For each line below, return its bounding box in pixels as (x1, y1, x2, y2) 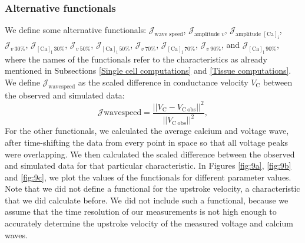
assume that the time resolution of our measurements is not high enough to (5, 205, 277, 218)
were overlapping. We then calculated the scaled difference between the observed (5, 147, 295, 160)
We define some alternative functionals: (5, 24, 147, 36)
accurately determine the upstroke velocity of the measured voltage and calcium (5, 217, 293, 229)
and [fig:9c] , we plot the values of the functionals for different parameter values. (5, 170, 291, 183)
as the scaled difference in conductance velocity (78, 76, 248, 88)
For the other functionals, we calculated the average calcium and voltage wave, (5, 124, 289, 137)
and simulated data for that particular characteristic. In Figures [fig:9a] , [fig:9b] (5, 159, 291, 172)
